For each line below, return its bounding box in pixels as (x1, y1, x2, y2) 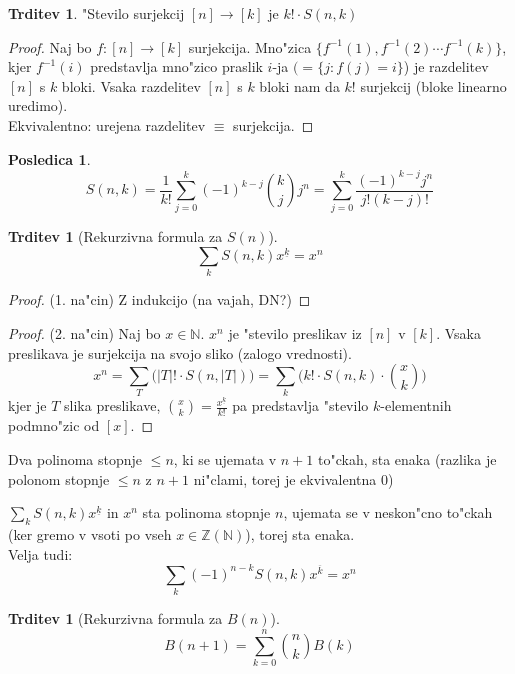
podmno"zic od (8, 415, 100, 436)
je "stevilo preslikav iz (228, 322, 362, 343)
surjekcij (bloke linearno (360, 75, 507, 96)
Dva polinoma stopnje (8, 449, 143, 470)
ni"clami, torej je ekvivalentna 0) (193, 468, 394, 489)
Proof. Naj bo (8, 36, 92, 57)
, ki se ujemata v (173, 449, 277, 470)
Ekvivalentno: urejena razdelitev (8, 114, 206, 135)
